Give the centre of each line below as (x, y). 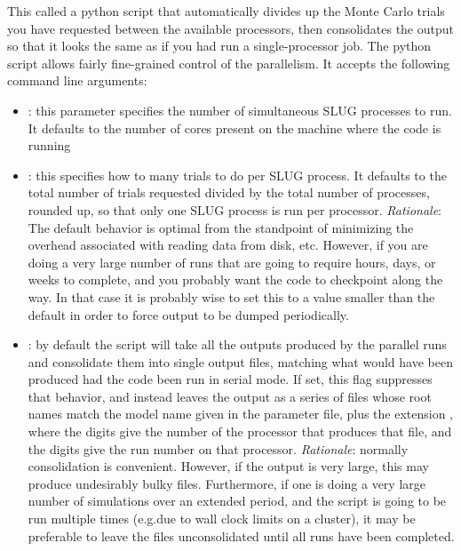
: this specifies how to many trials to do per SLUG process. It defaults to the (237, 175)
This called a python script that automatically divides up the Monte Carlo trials (226, 11)
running (49, 145)
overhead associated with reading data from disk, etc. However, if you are (228, 245)
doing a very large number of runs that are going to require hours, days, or (232, 262)
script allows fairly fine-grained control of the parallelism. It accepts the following (229, 63)
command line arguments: (77, 80)
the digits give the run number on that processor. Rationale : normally (218, 448)
